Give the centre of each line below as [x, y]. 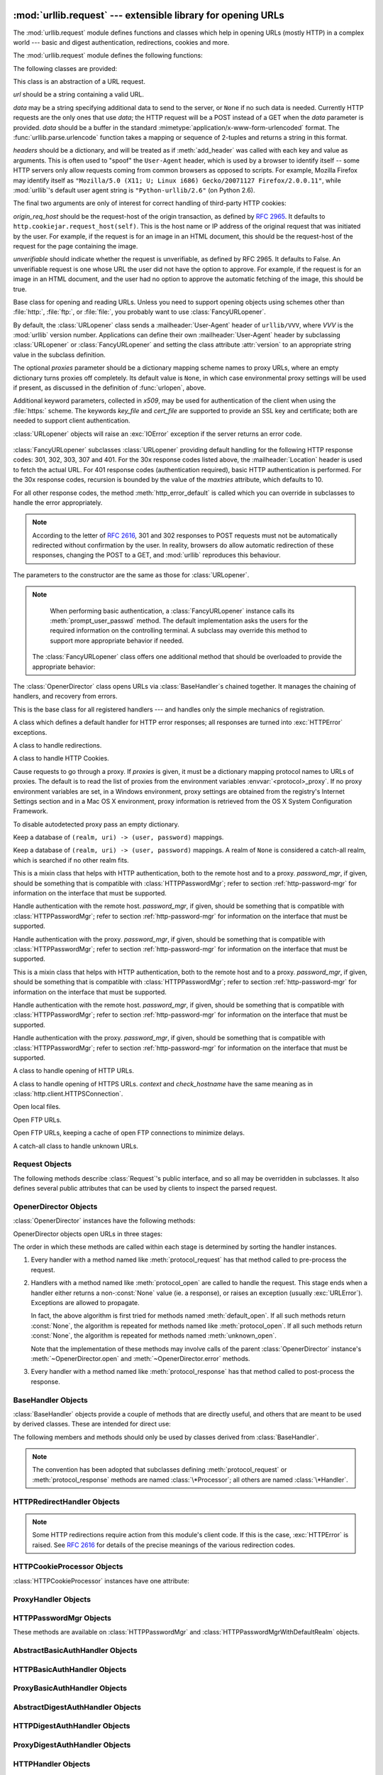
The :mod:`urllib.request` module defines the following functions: [108, 55]
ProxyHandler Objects [52, 1599]
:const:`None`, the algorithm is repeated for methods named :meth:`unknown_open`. [154, 1336]
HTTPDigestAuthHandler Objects [72, 1726]
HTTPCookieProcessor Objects [68, 1567]
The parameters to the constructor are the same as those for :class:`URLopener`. [131, 574]
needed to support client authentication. [72, 421]
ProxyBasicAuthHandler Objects [70, 1688]
